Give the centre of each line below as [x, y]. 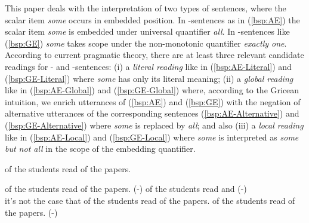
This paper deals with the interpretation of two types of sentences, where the [146, 8]
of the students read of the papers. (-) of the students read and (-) [126, 189]
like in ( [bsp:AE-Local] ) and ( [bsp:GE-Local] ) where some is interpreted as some [152, 137]
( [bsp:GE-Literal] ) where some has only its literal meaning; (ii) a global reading [149, 78]
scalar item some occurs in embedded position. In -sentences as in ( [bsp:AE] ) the [152, 19]
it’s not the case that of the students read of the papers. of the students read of [150, 200]
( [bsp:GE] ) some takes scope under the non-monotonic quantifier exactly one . [146, 43]
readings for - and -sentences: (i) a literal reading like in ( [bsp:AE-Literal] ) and [148, 66]
